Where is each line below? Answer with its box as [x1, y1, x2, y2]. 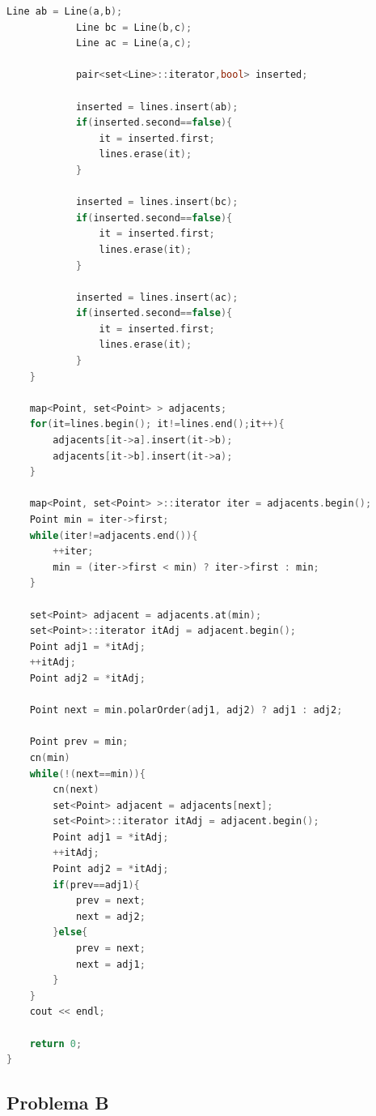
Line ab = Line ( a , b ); [6, 6, 123, 17]
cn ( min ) [29, 751, 70, 763]
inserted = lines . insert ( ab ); [75, 100, 239, 113]
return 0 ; [29, 1037, 82, 1050]
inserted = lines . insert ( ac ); [75, 291, 239, 303]
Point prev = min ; [29, 736, 129, 748]
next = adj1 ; [75, 958, 146, 970]
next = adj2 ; [75, 910, 146, 922]
